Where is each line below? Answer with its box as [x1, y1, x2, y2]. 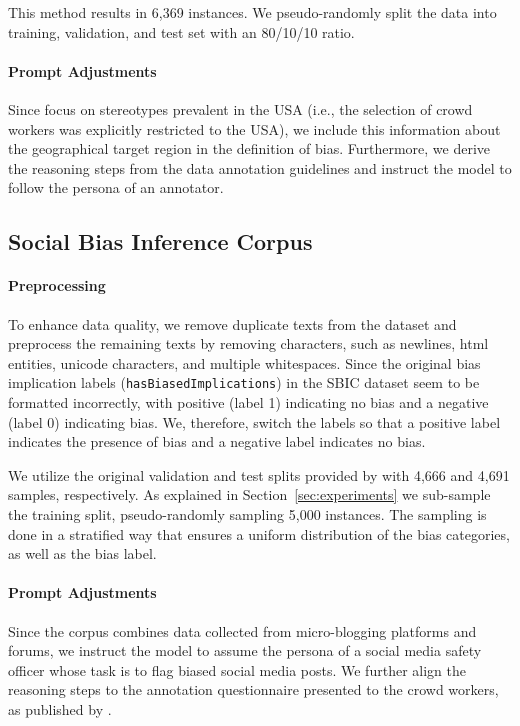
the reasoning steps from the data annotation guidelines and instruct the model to [8, 157, 512, 178]
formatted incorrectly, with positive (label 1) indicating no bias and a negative [8, 391, 489, 412]
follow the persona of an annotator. [8, 177, 224, 198]
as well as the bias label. [8, 543, 157, 564]
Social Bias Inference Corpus [8, 226, 313, 257]
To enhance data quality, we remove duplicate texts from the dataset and [8, 313, 457, 334]
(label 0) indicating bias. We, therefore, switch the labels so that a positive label [8, 411, 501, 432]
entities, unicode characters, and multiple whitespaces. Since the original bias [8, 352, 481, 373]
